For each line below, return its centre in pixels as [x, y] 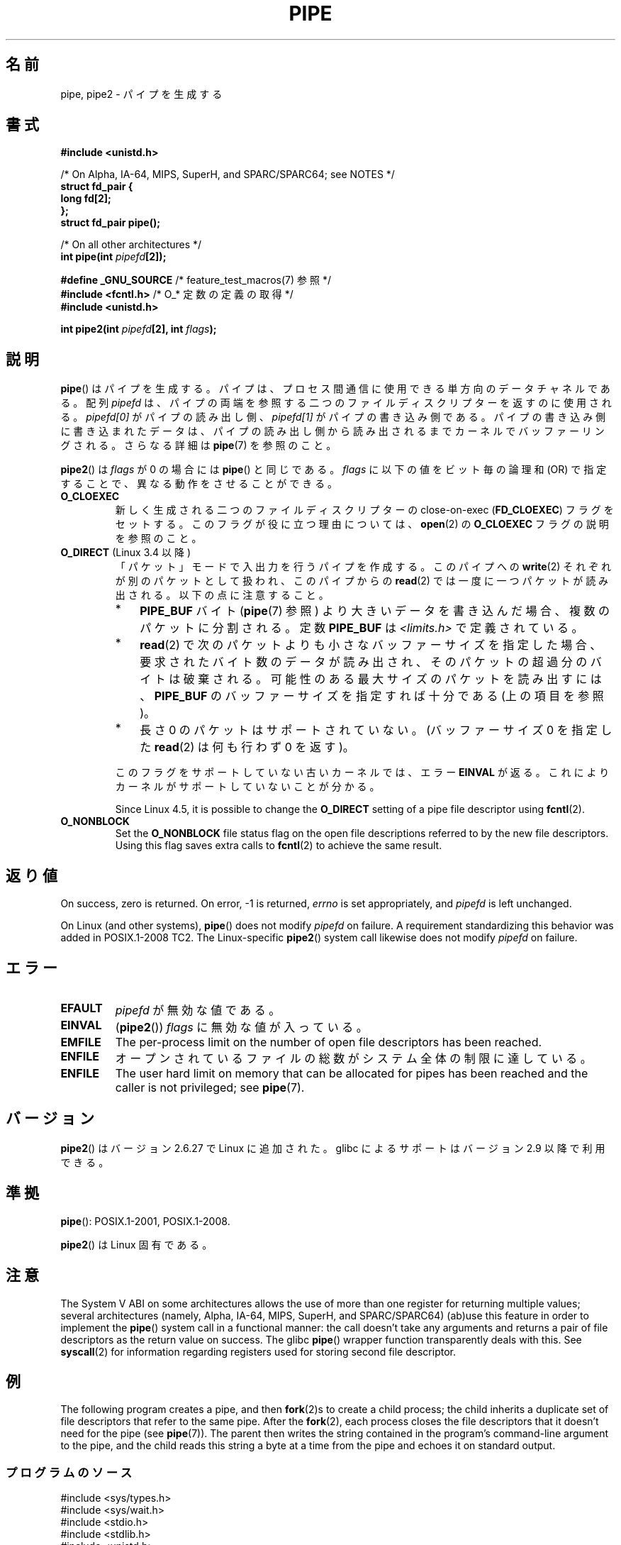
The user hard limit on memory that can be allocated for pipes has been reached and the [352, 1073]
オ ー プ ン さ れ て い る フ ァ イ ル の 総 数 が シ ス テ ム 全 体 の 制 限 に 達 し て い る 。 [353, 1058]
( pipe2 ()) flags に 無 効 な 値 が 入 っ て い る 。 [241, 1027]
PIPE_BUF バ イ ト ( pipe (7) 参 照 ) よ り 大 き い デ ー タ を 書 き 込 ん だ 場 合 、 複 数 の [375, 611]
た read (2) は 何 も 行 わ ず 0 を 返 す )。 [247, 747]
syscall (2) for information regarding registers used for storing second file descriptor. [258, 1351]
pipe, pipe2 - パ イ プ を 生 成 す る [141, 94]
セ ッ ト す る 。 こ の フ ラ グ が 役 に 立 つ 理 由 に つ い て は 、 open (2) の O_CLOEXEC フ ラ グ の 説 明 [362, 524]
